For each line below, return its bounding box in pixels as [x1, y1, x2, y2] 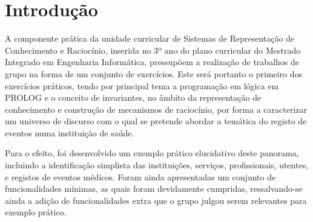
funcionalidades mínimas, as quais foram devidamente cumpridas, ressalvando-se [5, 182, 303, 195]
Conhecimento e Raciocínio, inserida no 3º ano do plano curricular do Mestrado [5, 43, 301, 56]
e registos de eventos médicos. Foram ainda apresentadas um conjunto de [5, 170, 276, 183]
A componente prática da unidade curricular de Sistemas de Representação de [5, 32, 295, 45]
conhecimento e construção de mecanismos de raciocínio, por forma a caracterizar [5, 103, 307, 115]
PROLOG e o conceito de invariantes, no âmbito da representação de [5, 91, 262, 104]
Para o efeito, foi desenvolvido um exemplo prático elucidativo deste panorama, [5, 147, 299, 159]
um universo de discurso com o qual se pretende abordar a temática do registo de [5, 115, 307, 127]
